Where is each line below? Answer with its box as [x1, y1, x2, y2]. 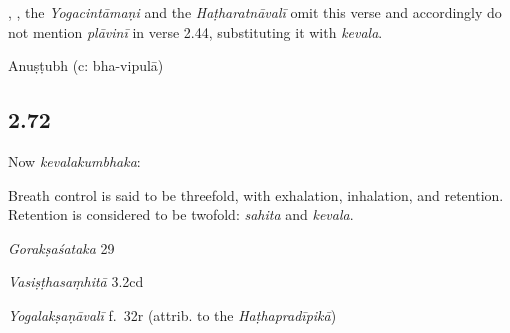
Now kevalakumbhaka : [8, 150, 141, 171]
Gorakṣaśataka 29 [8, 237, 115, 258]
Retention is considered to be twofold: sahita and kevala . [8, 204, 354, 225]
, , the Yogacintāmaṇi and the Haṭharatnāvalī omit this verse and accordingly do [8, 2, 502, 22]
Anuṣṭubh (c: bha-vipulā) [8, 55, 164, 76]
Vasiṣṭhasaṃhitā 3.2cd [8, 271, 144, 292]
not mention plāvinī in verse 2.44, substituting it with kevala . [8, 21, 383, 42]
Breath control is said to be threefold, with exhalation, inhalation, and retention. [8, 184, 504, 205]
